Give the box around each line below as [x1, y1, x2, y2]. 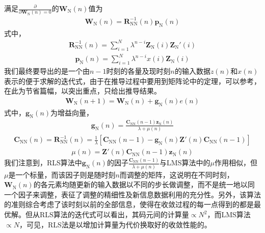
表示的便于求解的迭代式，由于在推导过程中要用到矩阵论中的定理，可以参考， [4, 75, 261, 86]
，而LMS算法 [207, 209, 251, 220]
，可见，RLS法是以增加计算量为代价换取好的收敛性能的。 [19, 219, 211, 229]
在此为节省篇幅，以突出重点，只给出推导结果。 [4, 85, 161, 96]
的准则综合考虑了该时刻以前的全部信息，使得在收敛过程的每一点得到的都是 [4, 199, 254, 210]
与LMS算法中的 [160, 157, 210, 168]
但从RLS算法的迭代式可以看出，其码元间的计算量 [25, 209, 189, 220]
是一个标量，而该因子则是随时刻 [8, 169, 116, 180]
